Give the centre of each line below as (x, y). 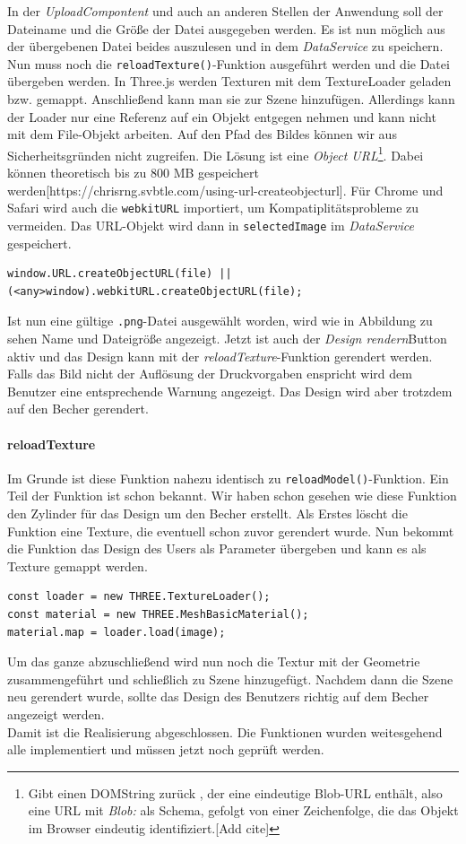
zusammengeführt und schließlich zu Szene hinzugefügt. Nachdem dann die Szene (230, 679)
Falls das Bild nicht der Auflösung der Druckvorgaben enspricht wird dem (210, 374)
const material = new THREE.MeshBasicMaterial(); (158, 614)
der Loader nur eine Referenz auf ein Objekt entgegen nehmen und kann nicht (222, 116)
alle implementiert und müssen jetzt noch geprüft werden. (166, 749)
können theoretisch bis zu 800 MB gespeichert (133, 173)
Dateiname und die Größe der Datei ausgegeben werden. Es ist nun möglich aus (226, 28)
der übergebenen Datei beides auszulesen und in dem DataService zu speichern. (225, 46)
